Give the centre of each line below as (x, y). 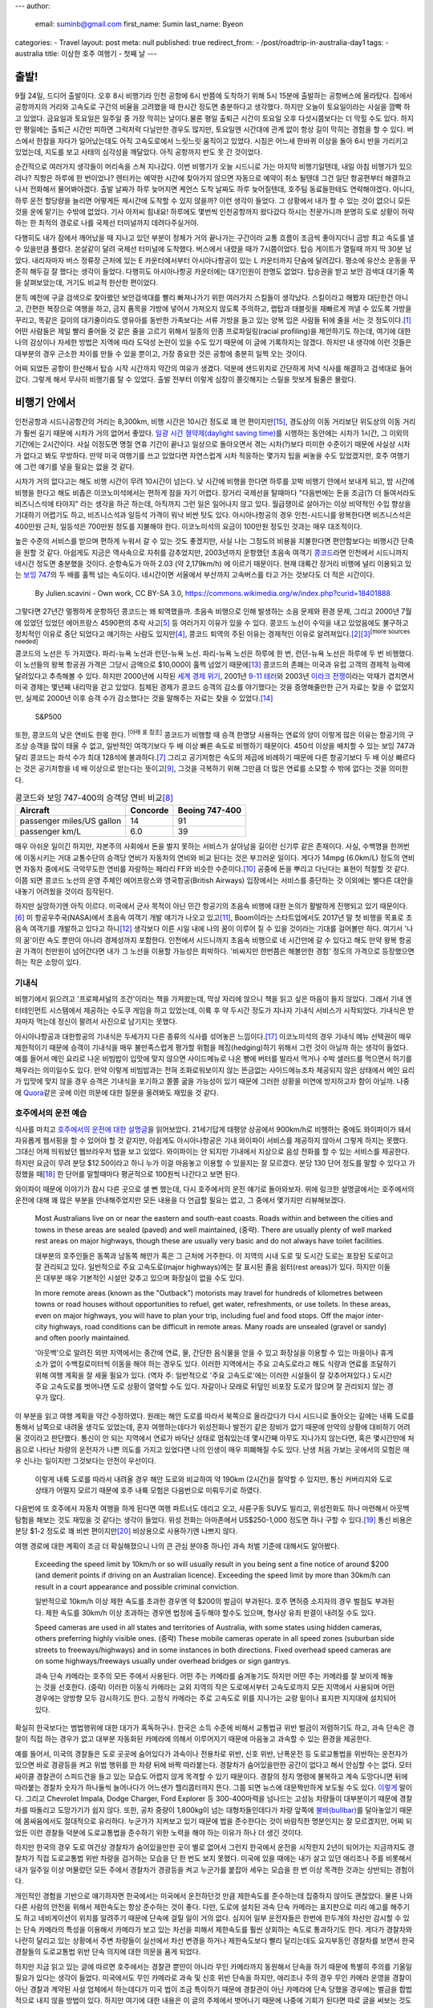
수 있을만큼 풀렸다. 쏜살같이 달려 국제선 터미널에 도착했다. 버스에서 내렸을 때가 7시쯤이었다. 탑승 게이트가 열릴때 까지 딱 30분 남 (213, 249)
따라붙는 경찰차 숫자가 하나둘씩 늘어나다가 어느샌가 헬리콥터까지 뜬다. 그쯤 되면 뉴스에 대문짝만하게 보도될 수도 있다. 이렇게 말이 (214, 1788)
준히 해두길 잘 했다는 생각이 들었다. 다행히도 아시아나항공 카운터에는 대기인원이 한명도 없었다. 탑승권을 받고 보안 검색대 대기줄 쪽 (214, 271)
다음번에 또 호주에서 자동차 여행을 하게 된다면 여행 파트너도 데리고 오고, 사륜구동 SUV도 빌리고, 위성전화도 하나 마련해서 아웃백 (212, 1508)
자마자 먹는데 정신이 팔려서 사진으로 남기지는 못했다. (96, 1022)
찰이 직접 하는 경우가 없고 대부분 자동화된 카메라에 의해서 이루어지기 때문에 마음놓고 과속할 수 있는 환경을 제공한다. (193, 1739)
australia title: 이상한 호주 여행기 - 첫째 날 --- (86, 54)
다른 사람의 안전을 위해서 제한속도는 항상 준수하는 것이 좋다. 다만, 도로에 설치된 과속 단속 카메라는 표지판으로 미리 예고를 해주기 (212, 1907)
